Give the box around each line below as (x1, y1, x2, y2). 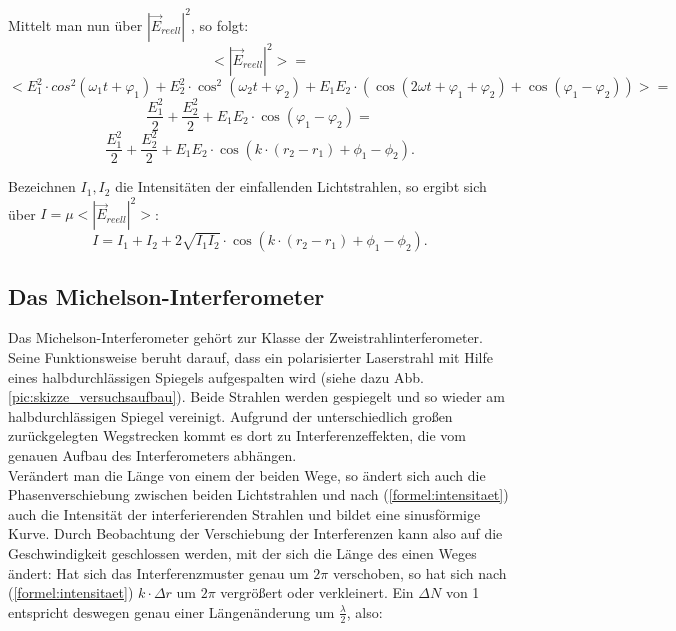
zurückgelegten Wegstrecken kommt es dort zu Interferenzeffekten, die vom (8, 425, 466, 446)
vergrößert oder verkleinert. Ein (220, 582, 414, 603)
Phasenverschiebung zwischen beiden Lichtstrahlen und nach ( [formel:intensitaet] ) (8, 484, 509, 505)
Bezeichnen (8, 176, 76, 197)
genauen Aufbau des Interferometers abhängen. (8, 444, 297, 465)
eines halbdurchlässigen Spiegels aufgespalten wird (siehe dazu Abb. (8, 366, 424, 387)
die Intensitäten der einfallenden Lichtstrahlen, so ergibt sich (115, 176, 487, 197)
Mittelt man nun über (8, 14, 143, 35)
